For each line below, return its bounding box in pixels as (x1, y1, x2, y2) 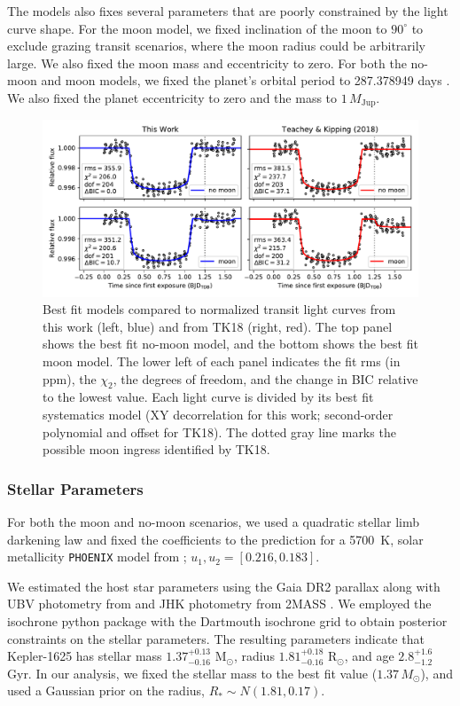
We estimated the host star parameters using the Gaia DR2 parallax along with (7, 577, 441, 595)
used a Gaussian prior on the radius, (7, 681, 205, 700)
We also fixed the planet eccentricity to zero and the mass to (7, 88, 338, 106)
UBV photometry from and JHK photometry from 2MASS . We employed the (7, 594, 432, 613)
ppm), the (43, 369, 97, 388)
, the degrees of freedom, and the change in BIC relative (113, 369, 418, 388)
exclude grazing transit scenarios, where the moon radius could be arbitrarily (7, 36, 425, 55)
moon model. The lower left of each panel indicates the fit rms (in (43, 351, 401, 370)
